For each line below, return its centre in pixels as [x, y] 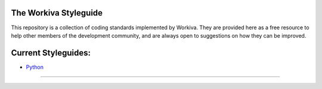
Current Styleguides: [51, 53]
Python [35, 67]
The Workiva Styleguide [57, 13]
